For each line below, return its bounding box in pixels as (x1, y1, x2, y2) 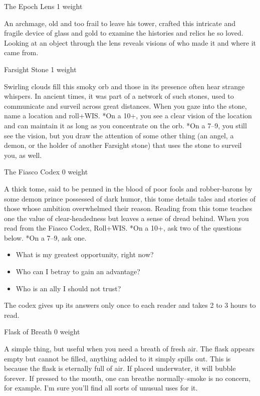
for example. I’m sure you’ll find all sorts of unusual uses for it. (4, 382, 198, 393)
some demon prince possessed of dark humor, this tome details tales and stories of (4, 193, 256, 204)
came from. (4, 47, 39, 58)
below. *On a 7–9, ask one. (4, 232, 87, 243)
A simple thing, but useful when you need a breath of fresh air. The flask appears (4, 343, 254, 354)
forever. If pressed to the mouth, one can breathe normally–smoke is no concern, (4, 372, 251, 383)
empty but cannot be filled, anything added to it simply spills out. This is (4, 353, 231, 363)
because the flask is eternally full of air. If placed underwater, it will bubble (4, 363, 236, 373)
